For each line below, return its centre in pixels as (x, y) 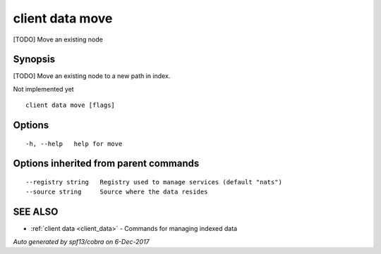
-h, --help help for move (74, 144)
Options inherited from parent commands (106, 164)
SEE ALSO (36, 212)
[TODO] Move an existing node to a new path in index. (92, 76)
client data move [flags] (71, 105)
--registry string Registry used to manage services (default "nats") (154, 182)
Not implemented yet (43, 89)
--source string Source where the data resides (117, 192)
